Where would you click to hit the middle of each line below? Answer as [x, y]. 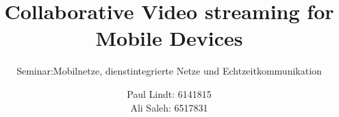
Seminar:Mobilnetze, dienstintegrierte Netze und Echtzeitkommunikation [169, 71]
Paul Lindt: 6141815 [169, 93]
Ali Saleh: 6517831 [169, 107]
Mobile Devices [169, 38]
